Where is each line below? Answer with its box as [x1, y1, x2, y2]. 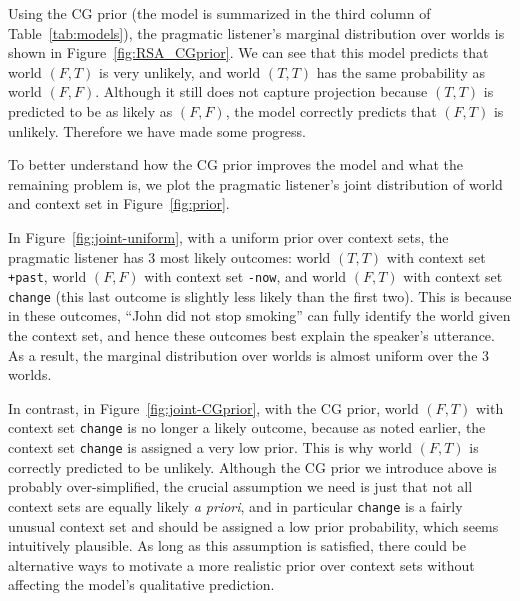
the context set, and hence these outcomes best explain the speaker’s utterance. [8, 325, 495, 346]
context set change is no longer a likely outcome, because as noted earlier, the [8, 417, 486, 438]
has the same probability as [316, 61, 485, 82]
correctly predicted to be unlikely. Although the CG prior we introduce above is [8, 456, 497, 477]
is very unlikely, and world [99, 61, 261, 82]
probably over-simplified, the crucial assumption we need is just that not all [8, 476, 473, 497]
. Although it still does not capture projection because [95, 81, 428, 102]
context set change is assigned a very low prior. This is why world [8, 437, 413, 458]
